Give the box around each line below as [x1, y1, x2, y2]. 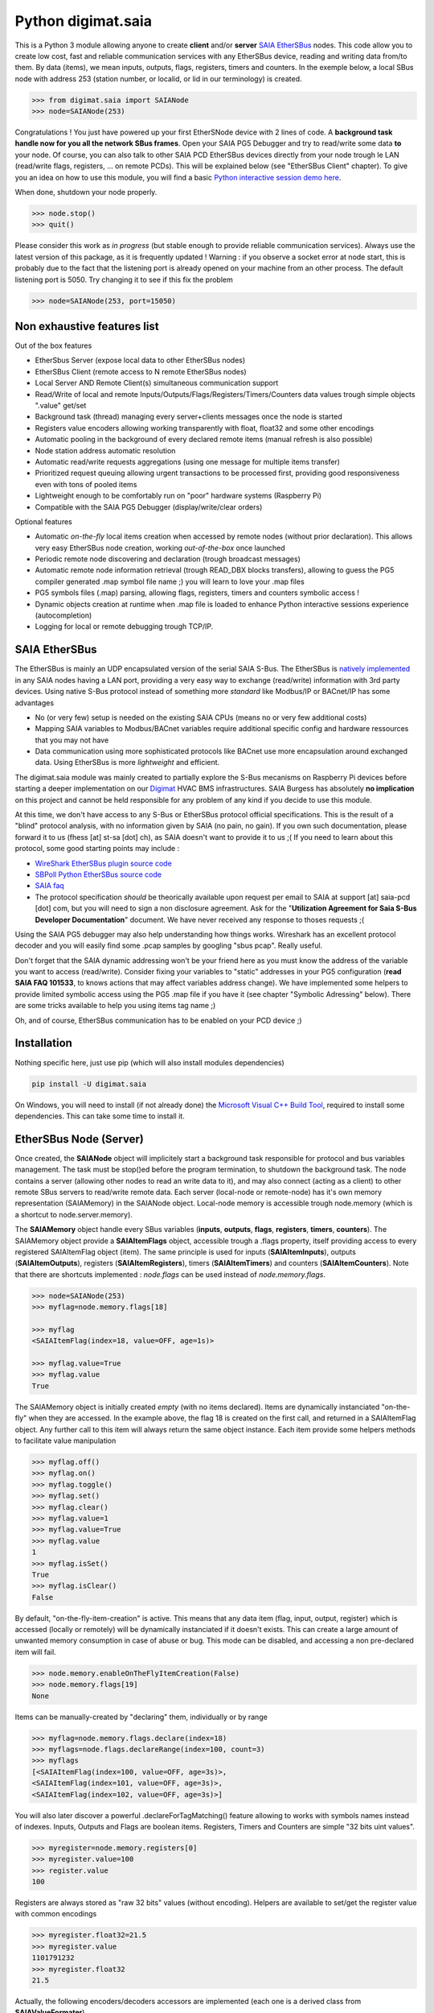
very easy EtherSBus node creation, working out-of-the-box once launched [35, 543, 285, 552]
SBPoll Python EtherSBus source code [35, 870, 162, 879]
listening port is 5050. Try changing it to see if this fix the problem [14, 275, 233, 284]
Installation [14, 1036, 72, 1050]
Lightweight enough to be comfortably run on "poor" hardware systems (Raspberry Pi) [35, 491, 321, 501]
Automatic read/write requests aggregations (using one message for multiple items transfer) [35, 457, 341, 466]
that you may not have [35, 735, 109, 745]
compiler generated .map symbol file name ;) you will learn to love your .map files [35, 577, 305, 586]
